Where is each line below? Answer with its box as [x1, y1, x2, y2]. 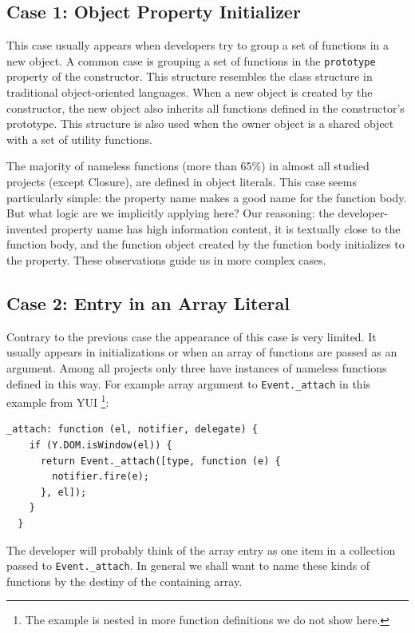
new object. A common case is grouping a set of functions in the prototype [6, 52, 376, 69]
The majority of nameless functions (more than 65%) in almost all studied [6, 157, 370, 174]
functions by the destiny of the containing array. [6, 572, 243, 589]
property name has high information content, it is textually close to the [50, 220, 401, 237]
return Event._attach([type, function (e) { [40, 455, 281, 467]
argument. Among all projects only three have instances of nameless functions [6, 359, 387, 376]
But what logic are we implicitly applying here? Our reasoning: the [6, 205, 334, 221]
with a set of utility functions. [6, 130, 152, 147]
